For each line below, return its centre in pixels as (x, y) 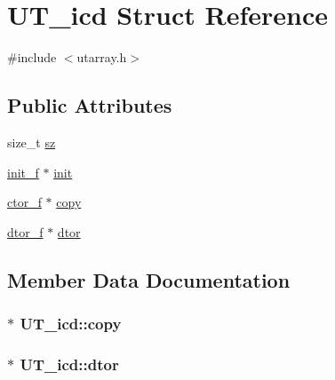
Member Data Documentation (149, 279)
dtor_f (25, 231)
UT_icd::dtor (69, 364)
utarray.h (102, 57)
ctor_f (24, 202)
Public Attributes (90, 105)
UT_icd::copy (71, 323)
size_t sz (32, 142)
